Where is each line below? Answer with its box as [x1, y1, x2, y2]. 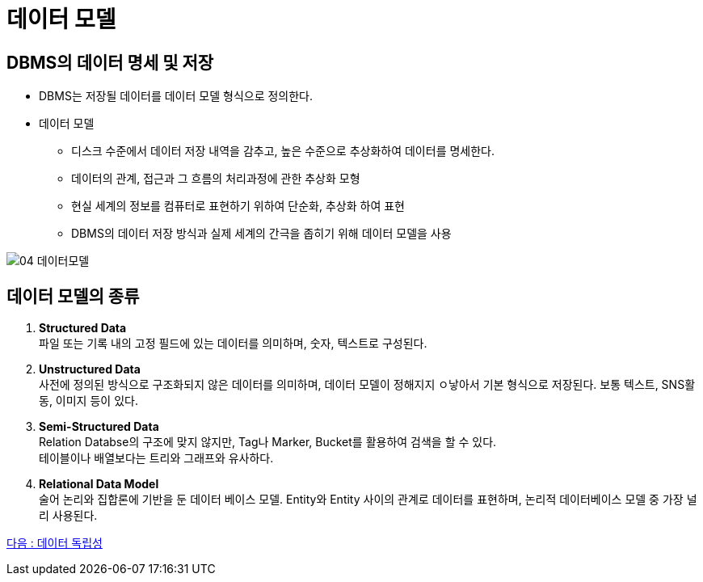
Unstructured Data [39, 362, 141, 377]
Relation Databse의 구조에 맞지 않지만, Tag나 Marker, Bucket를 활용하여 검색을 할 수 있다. [39, 435, 497, 449]
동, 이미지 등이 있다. [39, 394, 138, 408]
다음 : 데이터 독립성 [6, 536, 103, 550]
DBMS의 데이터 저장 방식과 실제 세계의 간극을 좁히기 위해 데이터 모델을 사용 [71, 226, 452, 241]
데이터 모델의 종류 [6, 285, 140, 306]
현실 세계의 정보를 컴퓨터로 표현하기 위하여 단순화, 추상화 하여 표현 [71, 199, 405, 213]
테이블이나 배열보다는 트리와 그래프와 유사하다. [39, 451, 274, 466]
